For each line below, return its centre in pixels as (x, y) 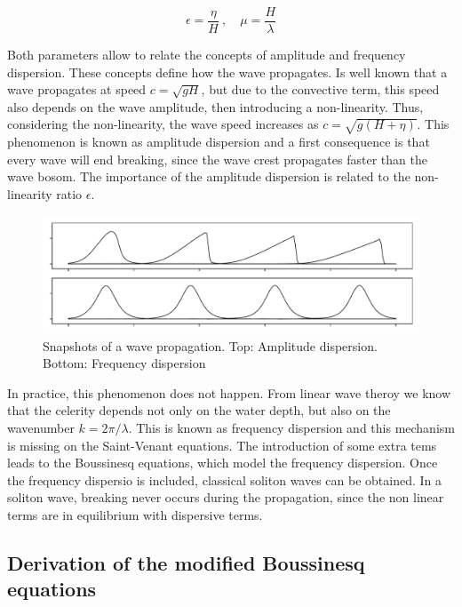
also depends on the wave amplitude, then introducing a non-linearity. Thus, (215, 106)
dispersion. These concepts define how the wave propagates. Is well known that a (227, 72)
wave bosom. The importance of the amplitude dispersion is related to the (209, 176)
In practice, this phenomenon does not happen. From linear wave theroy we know (229, 392)
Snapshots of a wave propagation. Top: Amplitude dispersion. (210, 345)
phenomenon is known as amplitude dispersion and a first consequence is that (219, 142)
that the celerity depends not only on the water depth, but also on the (199, 410)
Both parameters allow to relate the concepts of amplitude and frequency (207, 55)
